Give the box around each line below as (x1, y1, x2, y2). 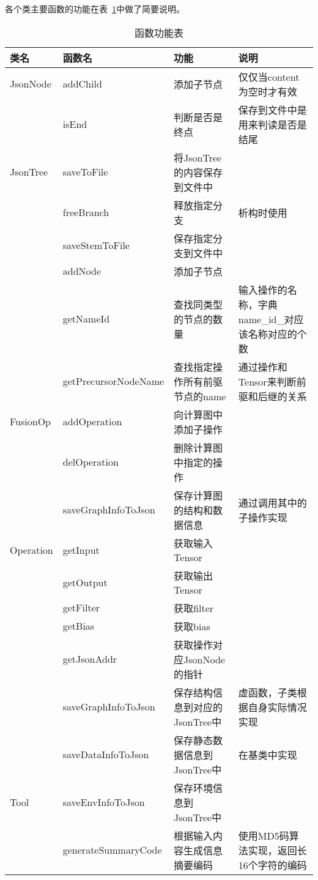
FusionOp (10, 414, 51, 429)
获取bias (174, 619, 210, 633)
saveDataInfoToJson (62, 747, 149, 762)
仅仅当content (238, 69, 300, 84)
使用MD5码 (238, 828, 289, 843)
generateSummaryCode (62, 843, 162, 857)
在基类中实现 (238, 747, 297, 762)
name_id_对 (238, 311, 294, 326)
